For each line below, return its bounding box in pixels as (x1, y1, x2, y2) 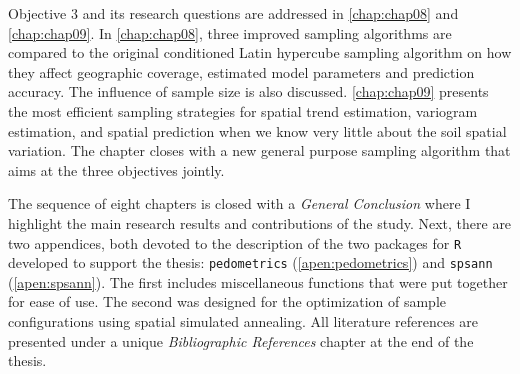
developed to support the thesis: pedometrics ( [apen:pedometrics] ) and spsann (8, 252, 493, 273)
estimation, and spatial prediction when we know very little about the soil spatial (8, 120, 507, 141)
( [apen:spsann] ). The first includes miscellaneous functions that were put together (8, 271, 508, 292)
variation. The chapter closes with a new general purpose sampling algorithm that (8, 140, 511, 161)
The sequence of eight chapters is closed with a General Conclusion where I (8, 193, 471, 214)
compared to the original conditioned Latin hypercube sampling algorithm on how (8, 42, 512, 63)
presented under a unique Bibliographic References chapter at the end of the (8, 330, 474, 351)
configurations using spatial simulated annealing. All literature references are (8, 311, 479, 332)
